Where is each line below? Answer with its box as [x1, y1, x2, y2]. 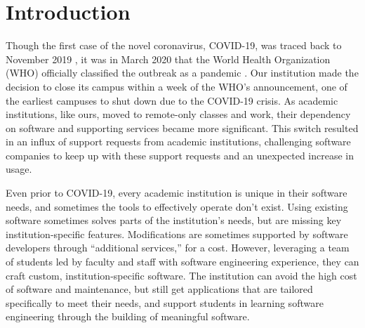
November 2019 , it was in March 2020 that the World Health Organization [6, 51, 331, 66]
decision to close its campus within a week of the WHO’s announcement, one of [6, 79, 347, 93]
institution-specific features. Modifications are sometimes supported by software [6, 226, 348, 241]
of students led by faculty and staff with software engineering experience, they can [6, 254, 359, 269]
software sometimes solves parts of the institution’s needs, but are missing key [6, 213, 342, 228]
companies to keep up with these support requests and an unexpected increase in [6, 147, 354, 162]
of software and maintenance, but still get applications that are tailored [6, 282, 313, 296]
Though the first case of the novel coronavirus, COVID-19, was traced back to [6, 38, 342, 53]
